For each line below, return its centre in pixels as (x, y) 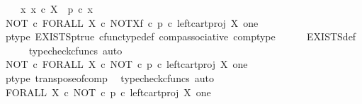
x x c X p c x (56, 8)
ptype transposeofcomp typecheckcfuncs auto (109, 77)
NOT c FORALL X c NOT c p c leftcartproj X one (126, 64)
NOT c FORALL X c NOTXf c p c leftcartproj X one (132, 22)
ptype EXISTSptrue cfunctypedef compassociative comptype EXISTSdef (181, 36)
